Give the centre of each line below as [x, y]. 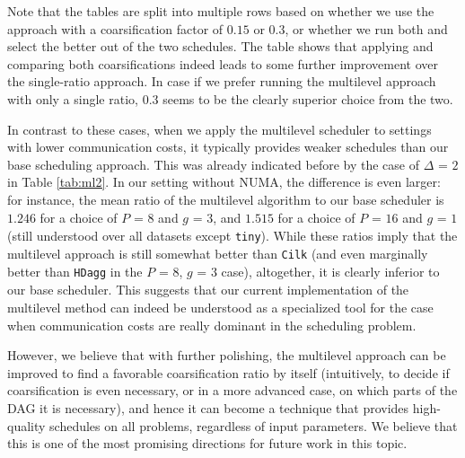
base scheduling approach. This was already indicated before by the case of [213, 164]
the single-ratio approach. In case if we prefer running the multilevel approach [222, 81]
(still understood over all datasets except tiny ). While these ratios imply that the [232, 236]
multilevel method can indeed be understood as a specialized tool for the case [220, 308]
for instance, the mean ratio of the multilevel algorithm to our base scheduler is [226, 199]
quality [26, 425]
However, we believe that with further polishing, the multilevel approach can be [227, 355]
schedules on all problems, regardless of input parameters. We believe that [254, 425]
